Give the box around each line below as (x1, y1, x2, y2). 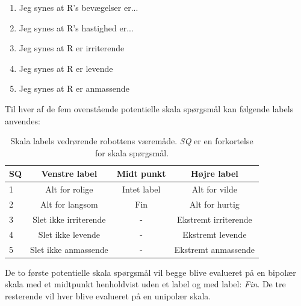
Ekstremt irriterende (176, 212, 252, 225)
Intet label (122, 183, 161, 196)
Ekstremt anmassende (174, 243, 255, 255)
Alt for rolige (45, 183, 93, 196)
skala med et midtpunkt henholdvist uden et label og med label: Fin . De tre (5, 278, 286, 290)
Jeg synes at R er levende (19, 62, 113, 74)
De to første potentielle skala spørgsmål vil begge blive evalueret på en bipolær (5, 266, 296, 278)
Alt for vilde (191, 183, 237, 196)
